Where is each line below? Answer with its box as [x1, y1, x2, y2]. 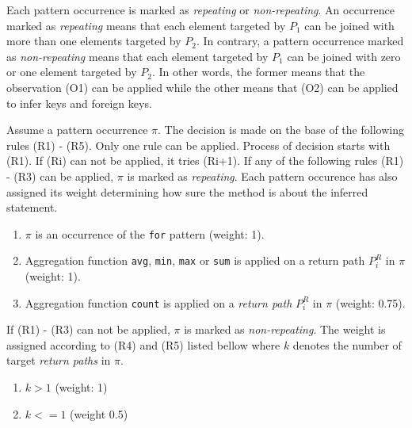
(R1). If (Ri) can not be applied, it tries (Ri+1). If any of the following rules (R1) [6, 152, 404, 169]
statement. [6, 199, 58, 216]
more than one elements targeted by [6, 32, 181, 49]
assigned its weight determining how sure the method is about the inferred [6, 183, 368, 200]
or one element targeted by [6, 63, 137, 80]
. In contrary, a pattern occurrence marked [196, 32, 404, 49]
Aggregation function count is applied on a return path [25, 294, 292, 311]
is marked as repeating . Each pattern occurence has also [127, 167, 398, 184]
